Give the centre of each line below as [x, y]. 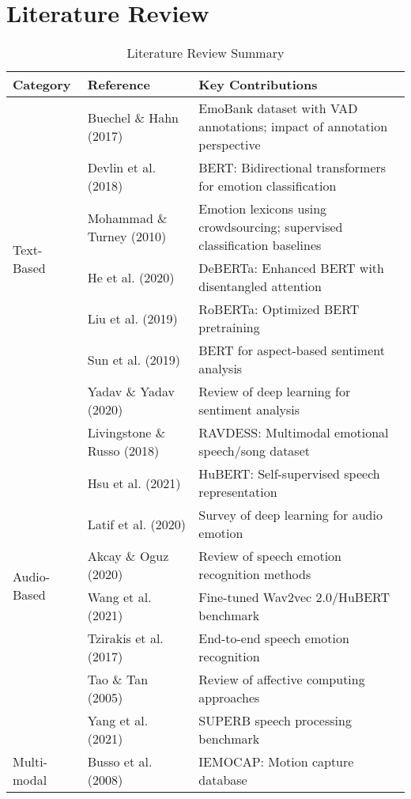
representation [238, 492]
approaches [229, 698]
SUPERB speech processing [275, 721]
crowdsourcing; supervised [271, 227]
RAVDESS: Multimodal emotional [294, 433]
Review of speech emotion [270, 556]
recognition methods [255, 574]
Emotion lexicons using [263, 209]
